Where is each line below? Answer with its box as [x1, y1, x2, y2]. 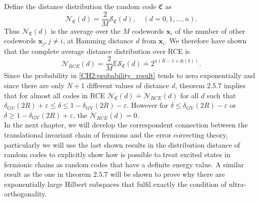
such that [206, 90, 236, 100]
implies [224, 80, 246, 90]
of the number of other [175, 25, 245, 36]
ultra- [229, 178, 246, 189]
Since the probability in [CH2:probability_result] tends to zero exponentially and [4, 70, 255, 81]
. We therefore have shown [165, 35, 247, 46]
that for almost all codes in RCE [4, 90, 106, 100]
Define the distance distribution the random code [4, 1, 157, 11]
